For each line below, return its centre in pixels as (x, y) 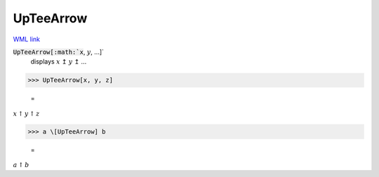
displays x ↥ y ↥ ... (59, 62)
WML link (27, 39)
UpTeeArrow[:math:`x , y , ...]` (59, 52)
